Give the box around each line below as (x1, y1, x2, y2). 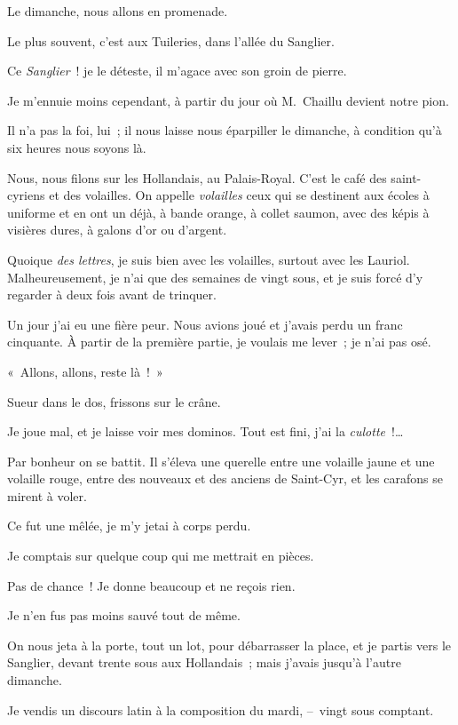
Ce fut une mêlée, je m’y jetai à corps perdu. (7, 516, 251, 535)
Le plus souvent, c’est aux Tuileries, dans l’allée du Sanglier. (7, 31, 335, 50)
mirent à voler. (7, 486, 87, 505)
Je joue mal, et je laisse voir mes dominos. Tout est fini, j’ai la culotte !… (7, 422, 404, 441)
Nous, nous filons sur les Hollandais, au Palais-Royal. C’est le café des (7, 168, 387, 187)
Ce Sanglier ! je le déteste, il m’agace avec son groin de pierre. (7, 61, 347, 80)
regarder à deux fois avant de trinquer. (7, 285, 217, 304)
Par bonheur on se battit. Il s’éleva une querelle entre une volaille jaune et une (7, 451, 435, 470)
